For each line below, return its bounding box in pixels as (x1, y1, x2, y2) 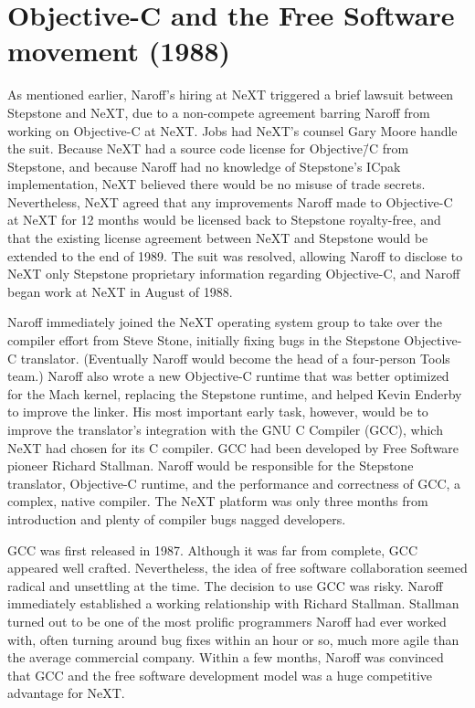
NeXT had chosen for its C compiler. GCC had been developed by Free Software (7, 438, 459, 457)
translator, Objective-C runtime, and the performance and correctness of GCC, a (7, 473, 461, 492)
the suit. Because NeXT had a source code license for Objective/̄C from (7, 139, 409, 158)
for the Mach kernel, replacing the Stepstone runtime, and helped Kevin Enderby (7, 384, 462, 403)
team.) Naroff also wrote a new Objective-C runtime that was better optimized (7, 366, 449, 386)
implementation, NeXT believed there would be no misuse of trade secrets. (7, 174, 426, 194)
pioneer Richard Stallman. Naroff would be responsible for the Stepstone (7, 456, 414, 475)
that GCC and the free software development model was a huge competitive (7, 665, 432, 684)
